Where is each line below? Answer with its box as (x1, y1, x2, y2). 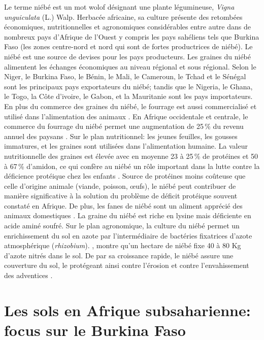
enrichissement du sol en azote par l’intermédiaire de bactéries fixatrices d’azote (4, 230, 252, 241)
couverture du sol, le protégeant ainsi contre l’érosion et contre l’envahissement (4, 260, 249, 270)
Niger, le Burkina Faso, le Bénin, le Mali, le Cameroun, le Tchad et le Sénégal (4, 71, 246, 82)
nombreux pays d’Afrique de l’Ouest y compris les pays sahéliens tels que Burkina (4, 31, 259, 42)
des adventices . (4, 270, 53, 281)
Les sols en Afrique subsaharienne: (4, 299, 251, 320)
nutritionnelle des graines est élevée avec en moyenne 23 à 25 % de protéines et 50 (4, 150, 258, 161)
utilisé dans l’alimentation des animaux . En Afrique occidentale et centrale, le (4, 111, 248, 121)
